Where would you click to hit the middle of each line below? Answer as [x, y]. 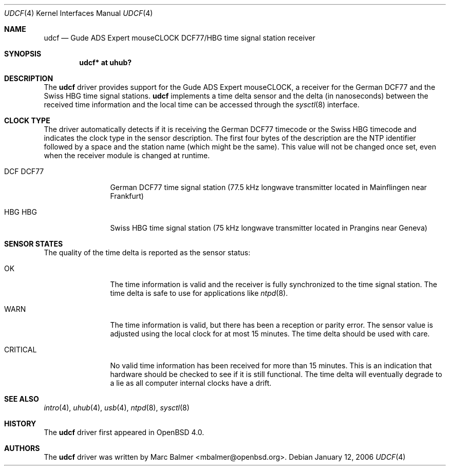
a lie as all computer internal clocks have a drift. [191, 383]
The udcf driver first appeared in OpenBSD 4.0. [124, 432]
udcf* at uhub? [106, 62]
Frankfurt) [127, 196]
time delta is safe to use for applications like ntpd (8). [199, 293]
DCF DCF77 [24, 171]
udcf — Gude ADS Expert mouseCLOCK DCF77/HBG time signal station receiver [180, 38]
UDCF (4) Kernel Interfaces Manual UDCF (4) [79, 13]
